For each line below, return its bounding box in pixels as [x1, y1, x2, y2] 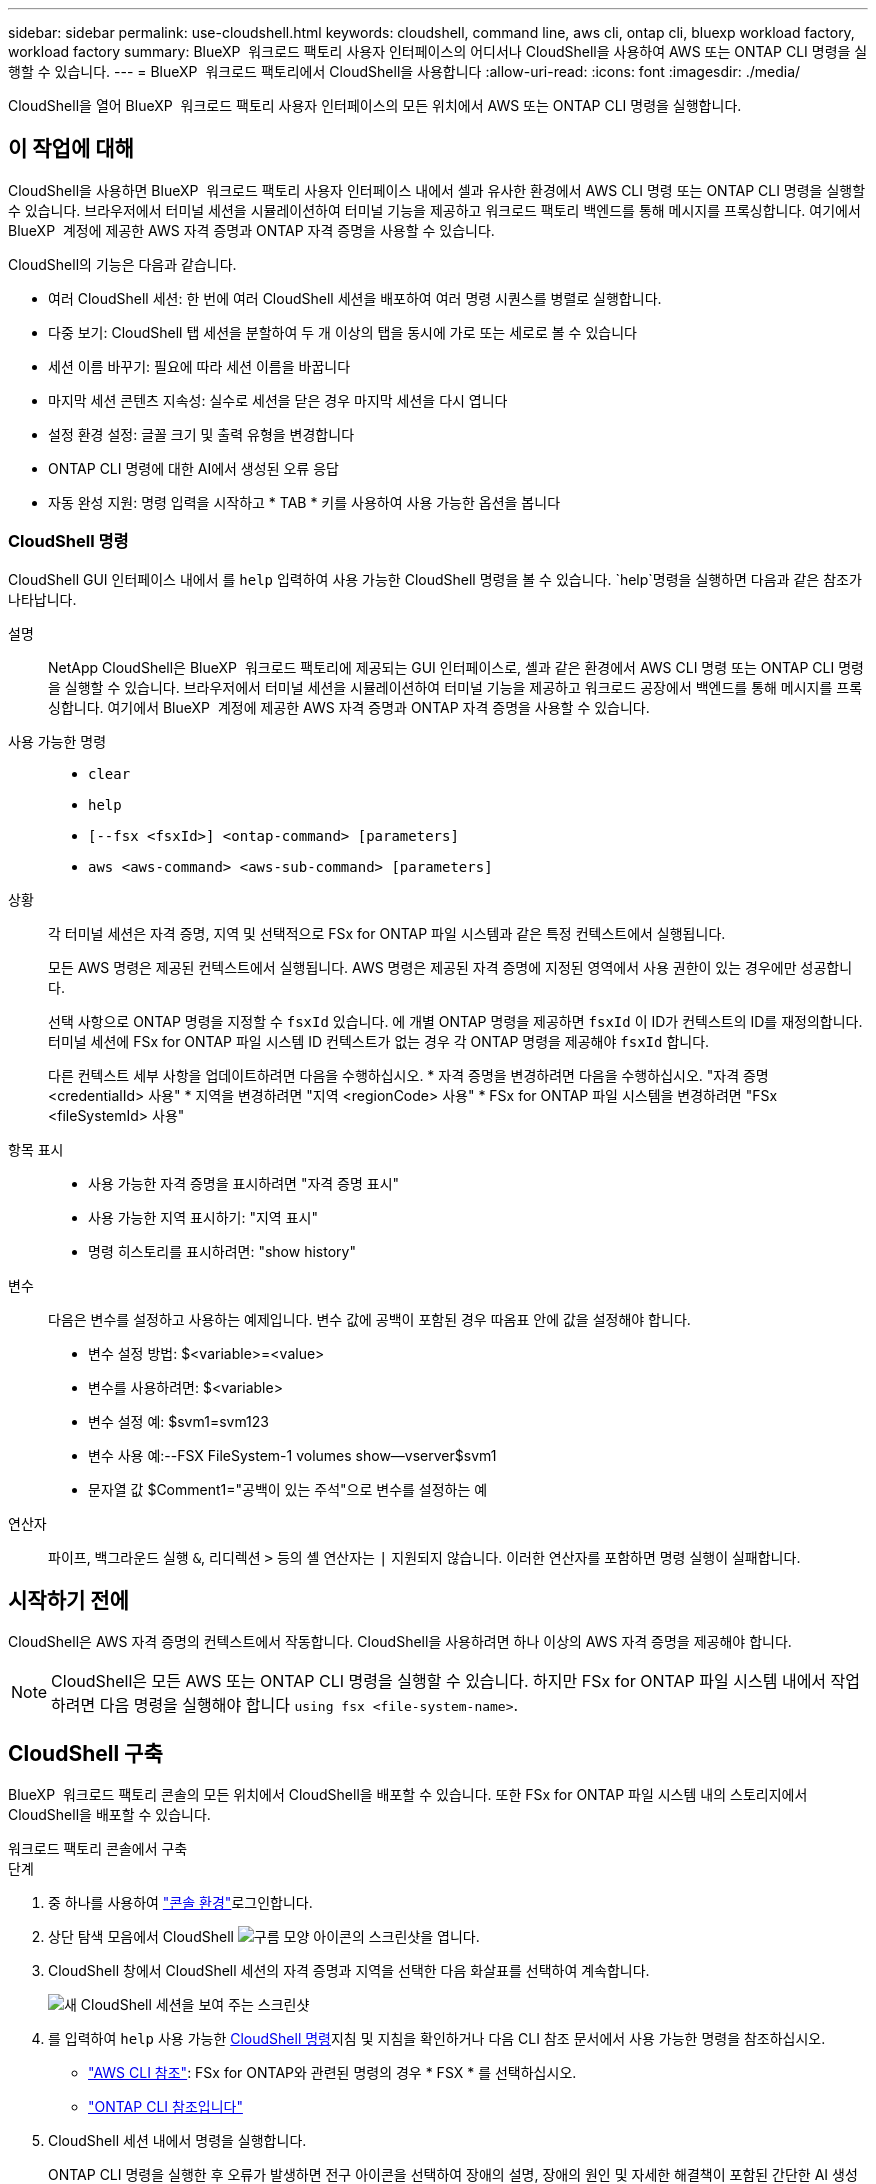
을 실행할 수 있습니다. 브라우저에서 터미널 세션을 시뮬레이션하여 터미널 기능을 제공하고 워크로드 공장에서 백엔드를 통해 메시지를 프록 [48, 678, 863, 696]
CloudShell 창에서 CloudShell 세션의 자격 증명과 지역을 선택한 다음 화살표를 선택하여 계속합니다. [48, 1962, 650, 1980]
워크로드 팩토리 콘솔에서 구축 [8, 1840, 188, 1858]
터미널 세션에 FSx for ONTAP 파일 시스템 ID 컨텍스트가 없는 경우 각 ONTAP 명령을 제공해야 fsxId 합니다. [48, 1032, 710, 1050]
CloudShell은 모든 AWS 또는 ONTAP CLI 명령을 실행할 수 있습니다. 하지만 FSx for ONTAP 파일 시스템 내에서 [51, 1671, 827, 1692]
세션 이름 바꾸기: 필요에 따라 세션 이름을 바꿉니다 [48, 357, 351, 375]
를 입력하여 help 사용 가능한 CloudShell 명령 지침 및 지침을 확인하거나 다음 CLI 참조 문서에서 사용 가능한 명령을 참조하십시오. [48, 2030, 826, 2048]
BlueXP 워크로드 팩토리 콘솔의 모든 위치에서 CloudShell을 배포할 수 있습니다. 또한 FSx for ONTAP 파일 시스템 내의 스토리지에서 [8, 1786, 808, 1804]
